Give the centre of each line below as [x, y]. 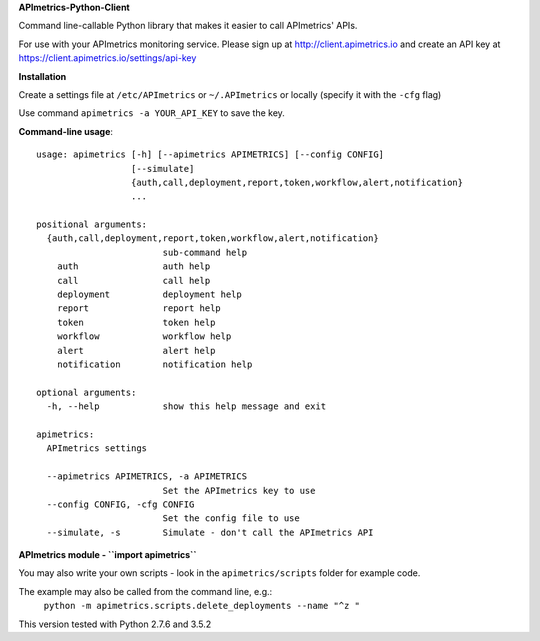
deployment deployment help [149, 294]
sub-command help [205, 252]
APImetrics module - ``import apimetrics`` [107, 555]
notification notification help [154, 364]
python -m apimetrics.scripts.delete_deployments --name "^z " [201, 606]
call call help [133, 280]
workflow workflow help [144, 336]
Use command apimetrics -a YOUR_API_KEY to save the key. [151, 113]
